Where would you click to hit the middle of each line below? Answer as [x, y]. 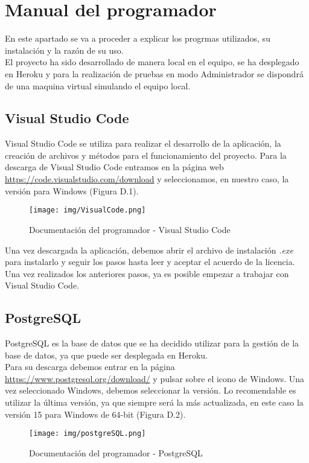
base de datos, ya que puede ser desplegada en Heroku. [106, 355]
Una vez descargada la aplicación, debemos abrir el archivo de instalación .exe [149, 250]
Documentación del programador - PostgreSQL [116, 452]
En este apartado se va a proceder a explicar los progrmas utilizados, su [138, 38]
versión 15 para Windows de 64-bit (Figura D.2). [95, 414]
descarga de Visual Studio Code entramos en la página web [114, 167]
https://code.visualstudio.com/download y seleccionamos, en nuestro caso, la [147, 179]
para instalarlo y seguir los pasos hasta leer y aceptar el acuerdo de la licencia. [150, 262]
